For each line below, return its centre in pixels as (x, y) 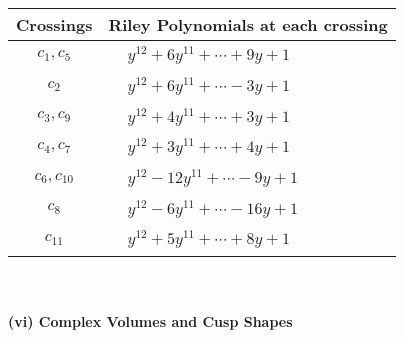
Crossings (54, 24)
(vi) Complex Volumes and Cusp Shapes (150, 320)
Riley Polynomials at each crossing (248, 24)
